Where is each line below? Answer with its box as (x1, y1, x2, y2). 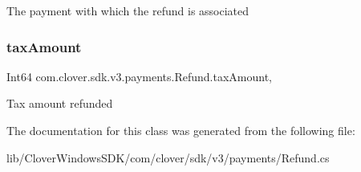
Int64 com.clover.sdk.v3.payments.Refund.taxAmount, (6, 68, 272, 84)
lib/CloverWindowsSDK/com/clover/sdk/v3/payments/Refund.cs (6, 149, 330, 166)
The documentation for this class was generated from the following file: (6, 122, 355, 138)
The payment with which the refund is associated (6, 2, 249, 18)
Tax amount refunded (6, 95, 113, 112)
